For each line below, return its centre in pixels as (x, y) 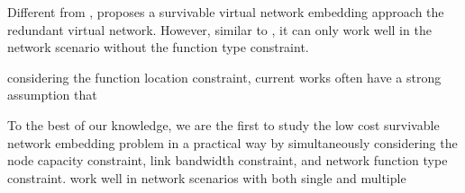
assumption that (52, 95)
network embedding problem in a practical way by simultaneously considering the (232, 142)
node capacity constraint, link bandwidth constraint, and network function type (228, 160)
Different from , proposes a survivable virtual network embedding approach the (226, 12)
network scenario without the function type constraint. (158, 47)
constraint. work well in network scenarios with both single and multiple (207, 177)
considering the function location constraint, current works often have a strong (224, 77)
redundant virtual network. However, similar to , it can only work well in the (219, 29)
